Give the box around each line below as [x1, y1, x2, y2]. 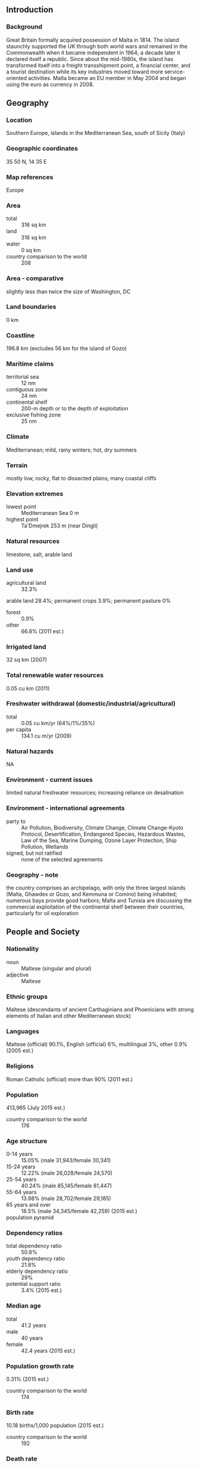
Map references [6, 173, 54, 181]
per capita [6, 726, 32, 733]
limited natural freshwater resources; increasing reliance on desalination [6, 789, 184, 796]
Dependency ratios [6, 1229, 63, 1237]
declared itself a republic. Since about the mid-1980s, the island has [6, 55, 174, 62]
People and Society [6, 927, 80, 937]
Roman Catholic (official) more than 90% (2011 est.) [6, 1075, 133, 1083]
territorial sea [6, 373, 39, 380]
